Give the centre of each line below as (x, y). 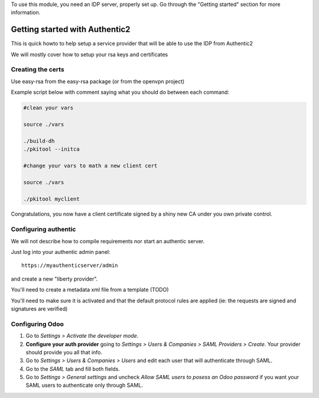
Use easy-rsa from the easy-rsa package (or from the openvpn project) (98, 81)
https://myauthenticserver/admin (70, 265)
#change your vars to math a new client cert (90, 166)
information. (26, 12)
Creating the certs (38, 70)
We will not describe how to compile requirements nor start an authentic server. (108, 241)
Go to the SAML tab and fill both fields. (73, 368)
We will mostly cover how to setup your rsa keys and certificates (89, 54)
